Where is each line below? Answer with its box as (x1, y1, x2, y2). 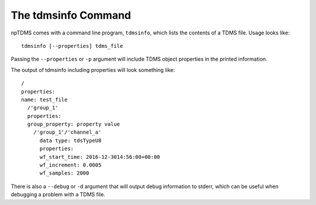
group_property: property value (27, 121, 120, 128)
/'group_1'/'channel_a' (33, 129, 102, 135)
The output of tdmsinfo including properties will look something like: (11, 66, 175, 73)
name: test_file (21, 96, 68, 103)
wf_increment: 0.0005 (39, 162, 102, 169)
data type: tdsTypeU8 (39, 137, 102, 144)
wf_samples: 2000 (39, 170, 90, 176)
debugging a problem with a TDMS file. (11, 191, 105, 198)
